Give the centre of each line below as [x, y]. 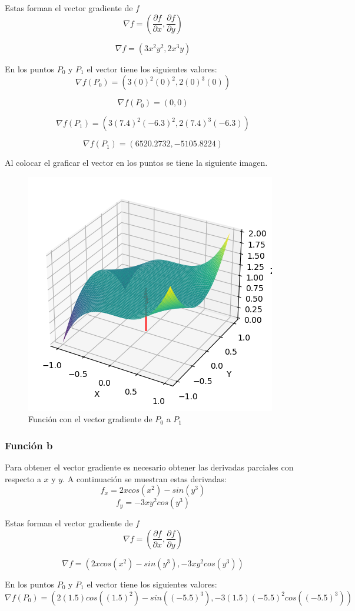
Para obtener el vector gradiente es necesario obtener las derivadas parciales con [149, 467]
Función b [29, 445]
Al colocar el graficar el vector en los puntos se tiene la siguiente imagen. [136, 163]
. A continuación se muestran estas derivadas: [145, 478]
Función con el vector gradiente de [90, 419]
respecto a [23, 478]
